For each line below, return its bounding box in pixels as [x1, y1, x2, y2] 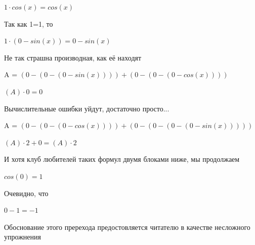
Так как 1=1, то [4, 18, 53, 29]
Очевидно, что [4, 188, 49, 198]
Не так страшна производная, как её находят [4, 52, 142, 63]
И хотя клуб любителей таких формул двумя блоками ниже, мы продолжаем [4, 154, 240, 164]
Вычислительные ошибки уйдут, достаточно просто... [4, 103, 169, 113]
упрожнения [4, 231, 41, 242]
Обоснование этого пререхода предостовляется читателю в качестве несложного [4, 221, 250, 232]
